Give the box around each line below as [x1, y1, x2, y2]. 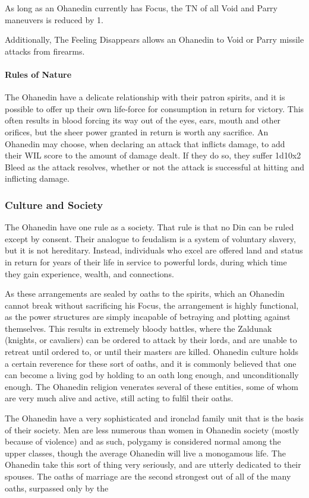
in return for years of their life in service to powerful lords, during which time [5, 255, 287, 268]
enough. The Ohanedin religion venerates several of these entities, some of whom [5, 380, 298, 392]
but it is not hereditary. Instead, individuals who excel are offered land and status [5, 244, 303, 256]
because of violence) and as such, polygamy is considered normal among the [5, 435, 281, 448]
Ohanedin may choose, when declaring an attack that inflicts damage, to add [5, 137, 285, 150]
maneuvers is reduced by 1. [5, 13, 103, 26]
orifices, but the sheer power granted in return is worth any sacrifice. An [5, 125, 269, 138]
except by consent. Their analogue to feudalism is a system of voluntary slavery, [5, 232, 296, 245]
